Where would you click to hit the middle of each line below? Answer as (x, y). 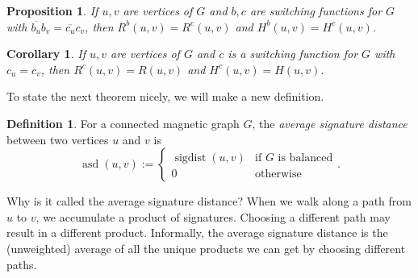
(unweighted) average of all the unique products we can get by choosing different (206, 248)
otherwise (278, 174)
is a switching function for (293, 54)
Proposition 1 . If (52, 10)
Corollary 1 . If (46, 54)
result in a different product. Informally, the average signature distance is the (197, 232)
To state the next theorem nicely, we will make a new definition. (165, 96)
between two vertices (58, 139)
